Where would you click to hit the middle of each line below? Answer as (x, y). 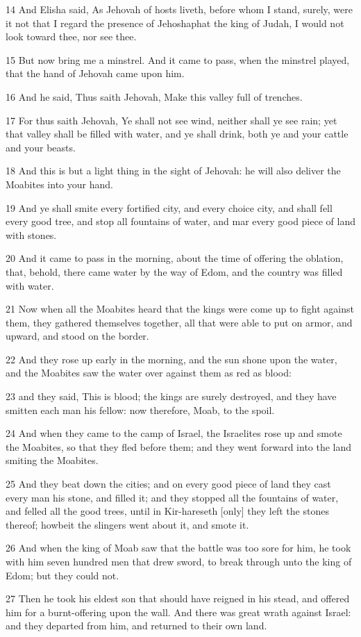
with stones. (31, 234)
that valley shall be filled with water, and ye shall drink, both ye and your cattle (177, 134)
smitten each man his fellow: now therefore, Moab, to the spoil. (140, 409)
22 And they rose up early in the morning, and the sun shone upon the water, (171, 359)
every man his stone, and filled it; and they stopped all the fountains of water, (172, 497)
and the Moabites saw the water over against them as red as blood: (149, 373)
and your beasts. (41, 147)
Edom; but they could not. (62, 575)
